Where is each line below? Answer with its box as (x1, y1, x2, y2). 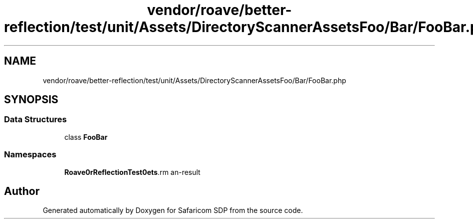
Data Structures (4, 114, 67, 125)
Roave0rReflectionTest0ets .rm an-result (64, 167, 200, 176)
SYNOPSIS (4, 93, 59, 106)
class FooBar (64, 132, 108, 141)
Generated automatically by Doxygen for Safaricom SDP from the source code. (43, 206, 303, 215)
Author (4, 184, 40, 197)
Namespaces (4, 149, 57, 160)
